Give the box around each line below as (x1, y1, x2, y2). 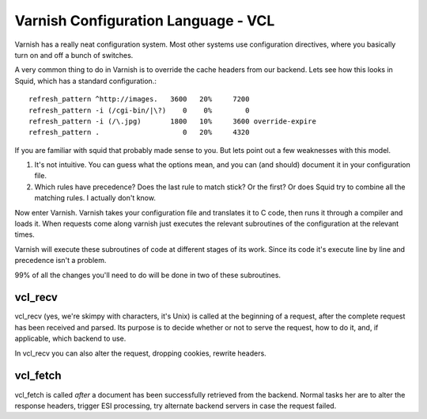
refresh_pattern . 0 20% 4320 (28, 128, 250, 137)
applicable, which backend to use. (14, 333, 127, 344)
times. (14, 230, 35, 239)
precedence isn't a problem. (14, 256, 107, 265)
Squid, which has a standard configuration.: (14, 76, 157, 86)
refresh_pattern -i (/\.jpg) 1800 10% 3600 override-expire (28, 116, 316, 126)
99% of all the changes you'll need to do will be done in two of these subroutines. (14, 270, 281, 280)
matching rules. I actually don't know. (34, 193, 156, 203)
